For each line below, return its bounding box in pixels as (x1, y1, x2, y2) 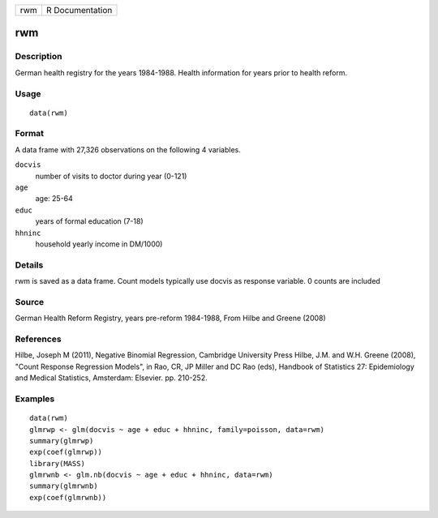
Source (15, 296, 45, 307)
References (15, 333, 62, 345)
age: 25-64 (35, 194, 73, 203)
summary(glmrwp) (29, 436, 94, 445)
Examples (15, 393, 55, 405)
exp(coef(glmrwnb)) (29, 493, 107, 502)
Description (15, 51, 62, 62)
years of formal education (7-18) (35, 216, 144, 226)
